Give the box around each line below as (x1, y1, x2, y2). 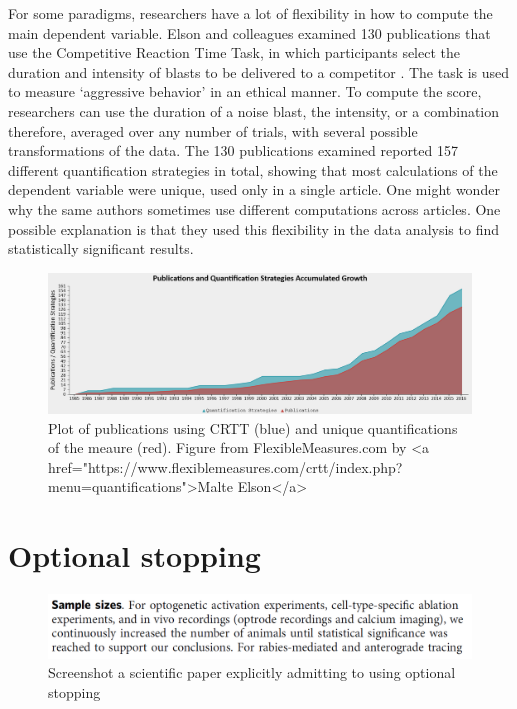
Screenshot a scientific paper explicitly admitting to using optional (48, 662, 456, 683)
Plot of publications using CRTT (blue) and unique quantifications (48, 417, 458, 438)
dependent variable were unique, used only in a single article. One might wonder (8, 179, 500, 200)
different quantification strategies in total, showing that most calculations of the (8, 159, 498, 180)
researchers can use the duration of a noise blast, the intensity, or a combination (8, 100, 500, 121)
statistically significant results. (8, 238, 194, 259)
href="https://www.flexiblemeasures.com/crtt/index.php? (48, 456, 403, 477)
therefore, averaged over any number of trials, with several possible (8, 120, 418, 141)
